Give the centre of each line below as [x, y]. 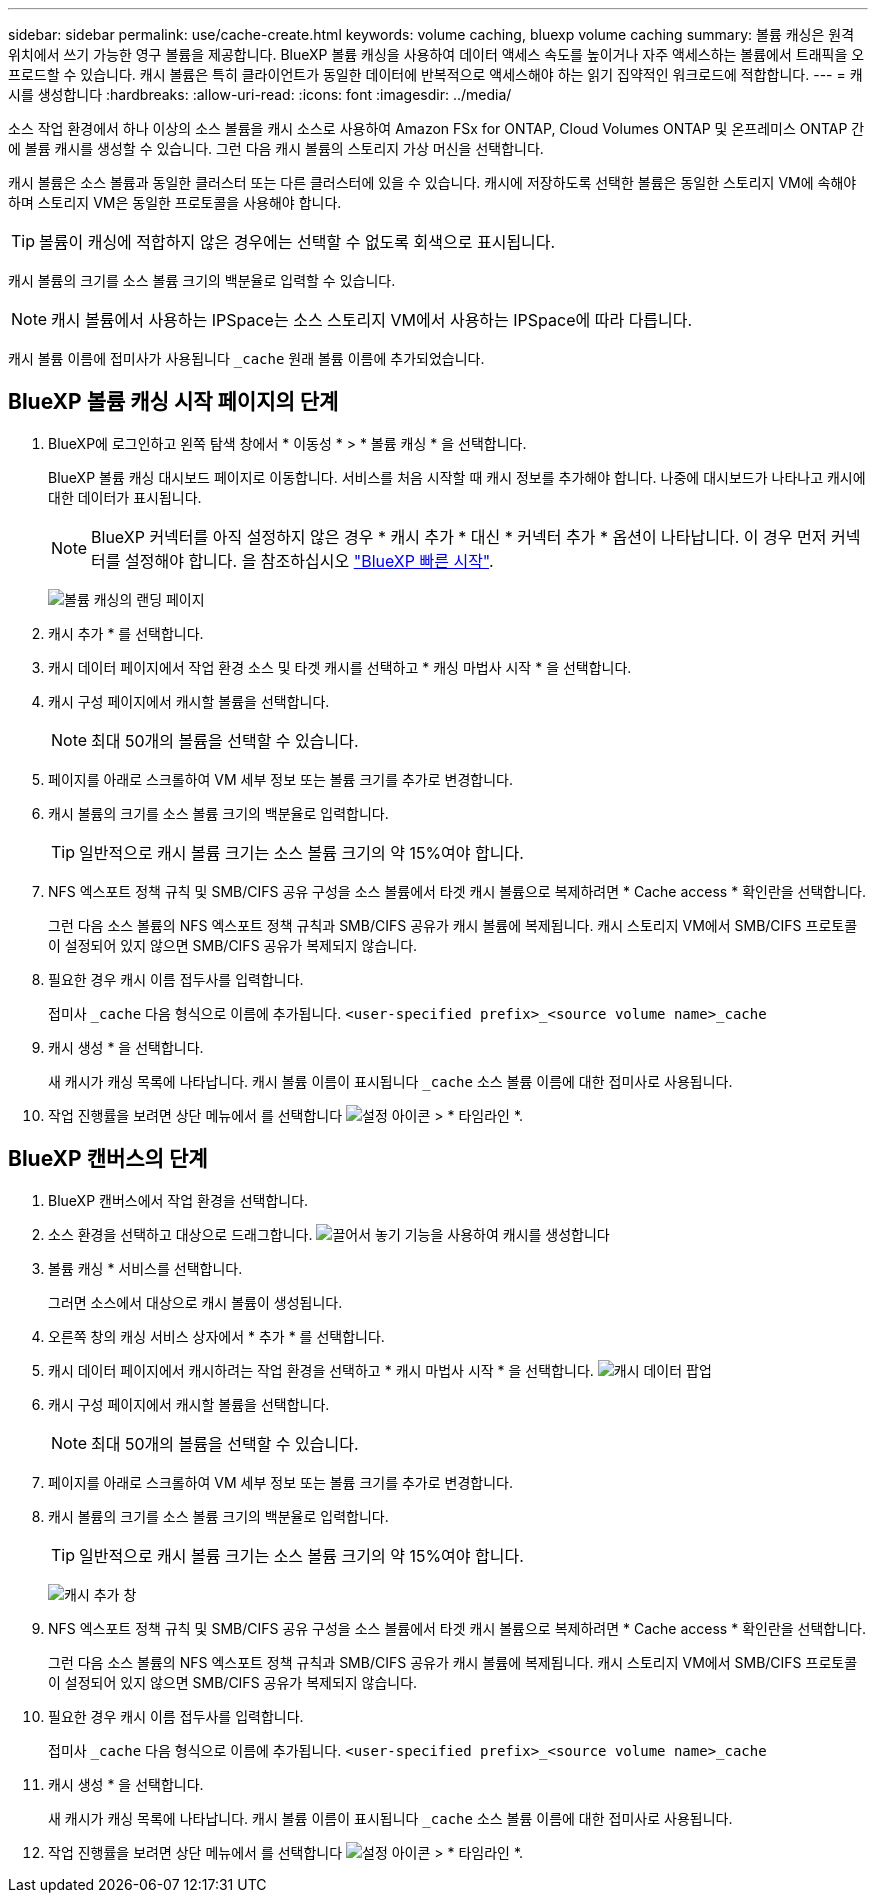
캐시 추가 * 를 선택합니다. [126, 633]
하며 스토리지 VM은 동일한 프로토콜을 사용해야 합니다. [175, 202]
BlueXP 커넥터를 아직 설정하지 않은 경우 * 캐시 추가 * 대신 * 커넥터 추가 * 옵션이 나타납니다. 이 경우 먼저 [459, 536]
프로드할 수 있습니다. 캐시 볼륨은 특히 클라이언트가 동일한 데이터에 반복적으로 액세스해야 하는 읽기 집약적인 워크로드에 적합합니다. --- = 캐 [435, 74]
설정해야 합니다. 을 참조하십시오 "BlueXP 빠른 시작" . [309, 560]
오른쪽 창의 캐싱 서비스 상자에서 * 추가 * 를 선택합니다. [216, 1336]
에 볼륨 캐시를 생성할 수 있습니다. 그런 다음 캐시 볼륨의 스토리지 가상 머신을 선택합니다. [276, 148]
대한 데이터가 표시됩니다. [125, 497]
